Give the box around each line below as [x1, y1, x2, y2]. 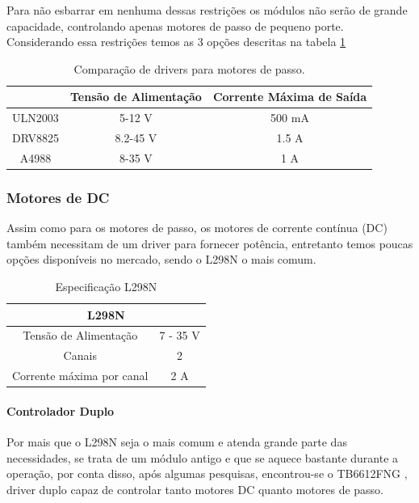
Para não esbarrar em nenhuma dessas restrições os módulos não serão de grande [6, 2, 408, 18]
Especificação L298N [55, 278, 157, 294]
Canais [63, 347, 97, 364]
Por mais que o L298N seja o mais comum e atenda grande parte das [6, 433, 347, 450]
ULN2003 [12, 109, 59, 126]
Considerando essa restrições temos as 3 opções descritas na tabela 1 [6, 33, 346, 50]
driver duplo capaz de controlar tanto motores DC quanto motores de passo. [6, 480, 383, 497]
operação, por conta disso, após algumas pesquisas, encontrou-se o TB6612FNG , [6, 465, 408, 482]
